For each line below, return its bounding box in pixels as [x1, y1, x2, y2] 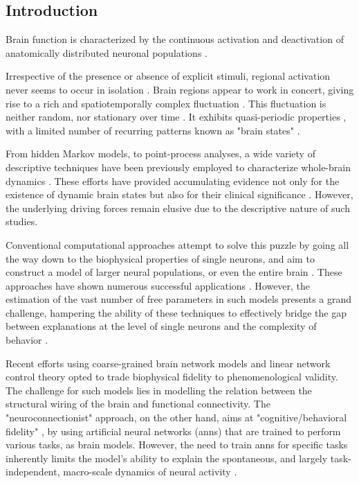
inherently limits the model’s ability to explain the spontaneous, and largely [6, 450, 328, 465]
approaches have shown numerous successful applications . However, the [6, 278, 311, 292]
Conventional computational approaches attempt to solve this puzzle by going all [6, 237, 349, 252]
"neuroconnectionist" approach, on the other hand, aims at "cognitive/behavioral [6, 410, 347, 425]
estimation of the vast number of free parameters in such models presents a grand [6, 292, 352, 306]
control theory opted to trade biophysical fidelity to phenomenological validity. [6, 369, 338, 384]
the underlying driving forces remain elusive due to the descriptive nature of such [6, 200, 350, 215]
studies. [6, 214, 38, 229]
